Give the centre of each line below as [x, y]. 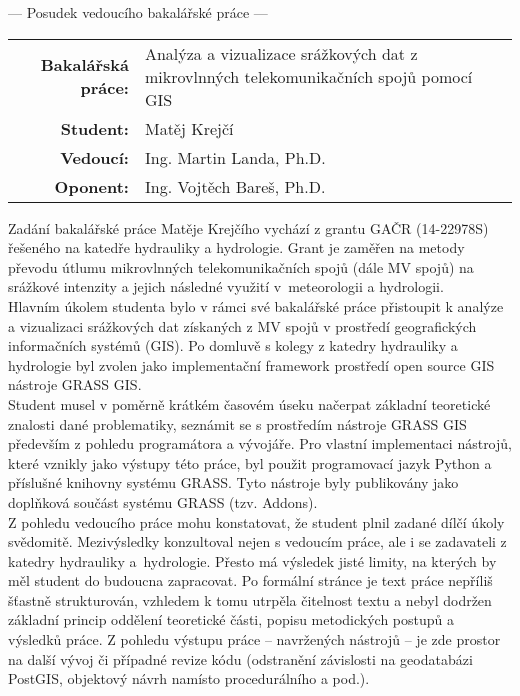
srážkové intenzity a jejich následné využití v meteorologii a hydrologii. [226, 286]
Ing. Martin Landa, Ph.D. [235, 157]
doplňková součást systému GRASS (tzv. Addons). [163, 501]
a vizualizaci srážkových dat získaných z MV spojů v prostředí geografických [242, 325]
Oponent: [91, 186]
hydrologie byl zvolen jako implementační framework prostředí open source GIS [251, 364]
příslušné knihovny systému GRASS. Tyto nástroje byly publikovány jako [233, 482]
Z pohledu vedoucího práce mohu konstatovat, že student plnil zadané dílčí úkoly [256, 521]
